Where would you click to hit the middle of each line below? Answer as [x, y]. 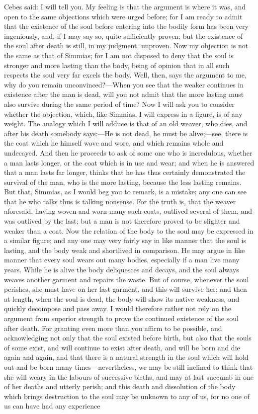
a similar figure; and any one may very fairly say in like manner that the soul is [125, 240]
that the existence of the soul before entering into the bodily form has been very [126, 26]
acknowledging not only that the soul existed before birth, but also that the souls [128, 338]
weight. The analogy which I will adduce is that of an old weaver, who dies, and [126, 124]
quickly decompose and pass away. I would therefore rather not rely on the [118, 308]
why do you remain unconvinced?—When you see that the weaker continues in [124, 84]
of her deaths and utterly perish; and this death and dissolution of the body [120, 386]
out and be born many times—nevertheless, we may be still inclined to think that [129, 367]
